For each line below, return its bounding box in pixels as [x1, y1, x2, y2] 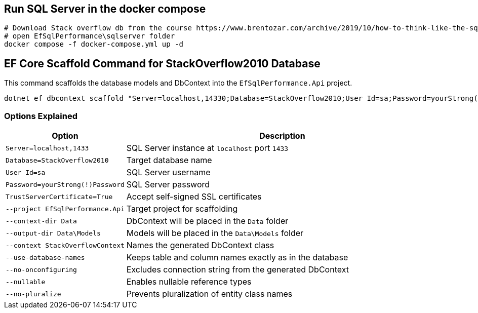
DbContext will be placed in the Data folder [126, 216, 289, 226]
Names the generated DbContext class [126, 240, 274, 251]
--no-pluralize [6, 290, 61, 298]
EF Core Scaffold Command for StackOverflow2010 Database [4, 57, 321, 70]
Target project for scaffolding [126, 204, 238, 214]
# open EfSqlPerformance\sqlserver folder [4, 32, 175, 41]
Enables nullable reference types [126, 277, 252, 287]
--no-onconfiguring [6, 265, 77, 273]
